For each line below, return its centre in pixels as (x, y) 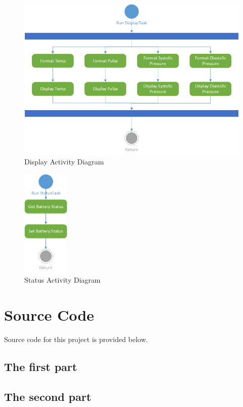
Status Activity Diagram (63, 280)
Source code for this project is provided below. (76, 339)
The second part (48, 396)
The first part (41, 366)
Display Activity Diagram (64, 162)
